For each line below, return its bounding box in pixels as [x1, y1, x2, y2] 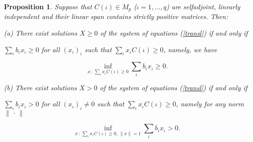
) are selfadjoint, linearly [166, 1, 240, 11]
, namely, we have [163, 44, 217, 54]
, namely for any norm [175, 99, 244, 109]
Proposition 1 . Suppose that [4, 1, 92, 11]
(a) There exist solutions [4, 28, 78, 38]
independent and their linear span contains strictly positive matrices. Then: [4, 11, 228, 21]
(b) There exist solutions [4, 82, 77, 92]
